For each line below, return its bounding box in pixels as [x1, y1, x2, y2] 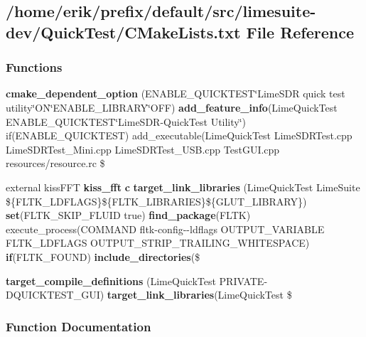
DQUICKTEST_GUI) [6, 287, 104, 302]
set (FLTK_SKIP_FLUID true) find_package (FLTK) [6, 208, 251, 223]
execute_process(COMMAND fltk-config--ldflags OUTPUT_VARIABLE [6, 221, 325, 236]
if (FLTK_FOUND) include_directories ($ [6, 249, 200, 264]
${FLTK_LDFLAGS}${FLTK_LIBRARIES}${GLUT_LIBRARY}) [6, 193, 307, 208]
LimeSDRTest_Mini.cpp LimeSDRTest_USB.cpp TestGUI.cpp [6, 141, 280, 156]
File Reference [246, 21, 355, 43]
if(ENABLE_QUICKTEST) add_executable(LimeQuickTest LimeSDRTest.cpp [6, 128, 352, 143]
